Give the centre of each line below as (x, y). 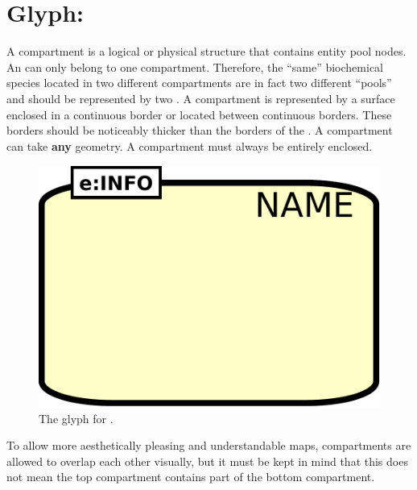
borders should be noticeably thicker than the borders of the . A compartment (200, 130)
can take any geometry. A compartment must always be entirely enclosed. (190, 145)
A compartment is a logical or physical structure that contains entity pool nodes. (206, 51)
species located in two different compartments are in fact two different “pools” (199, 83)
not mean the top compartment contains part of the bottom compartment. (191, 477)
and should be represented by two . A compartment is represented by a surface (201, 98)
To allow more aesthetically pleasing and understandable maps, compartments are (209, 445)
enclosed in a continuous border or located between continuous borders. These (199, 114)
